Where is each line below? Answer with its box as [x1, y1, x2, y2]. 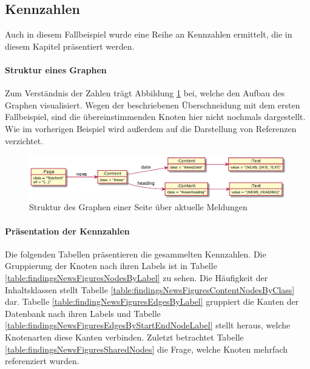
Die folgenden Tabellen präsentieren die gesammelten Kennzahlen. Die [5, 247, 266, 260]
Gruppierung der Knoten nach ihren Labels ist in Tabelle [5, 259, 217, 272]
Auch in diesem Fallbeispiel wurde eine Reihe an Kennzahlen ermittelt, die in [5, 28, 292, 41]
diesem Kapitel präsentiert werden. [5, 39, 135, 52]
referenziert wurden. [5, 354, 79, 367]
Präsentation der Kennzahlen [5, 224, 130, 237]
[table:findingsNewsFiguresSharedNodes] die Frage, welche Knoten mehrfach [5, 342, 288, 355]
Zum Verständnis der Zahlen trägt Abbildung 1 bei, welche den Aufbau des [5, 87, 285, 99]
